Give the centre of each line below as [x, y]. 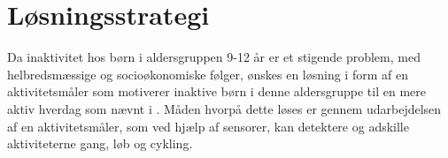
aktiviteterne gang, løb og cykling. [100, 143]
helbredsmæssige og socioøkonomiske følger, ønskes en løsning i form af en [208, 74]
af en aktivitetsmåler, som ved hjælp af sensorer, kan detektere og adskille [208, 126]
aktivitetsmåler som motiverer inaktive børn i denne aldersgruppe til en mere [217, 91]
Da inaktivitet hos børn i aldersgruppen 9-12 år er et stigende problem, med [214, 57]
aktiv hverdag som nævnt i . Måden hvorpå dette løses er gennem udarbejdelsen [224, 108]
